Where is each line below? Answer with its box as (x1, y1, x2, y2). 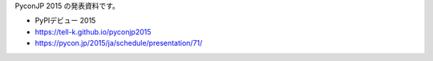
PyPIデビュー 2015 (34, 16, 96, 26)
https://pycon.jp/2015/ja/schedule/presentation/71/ (34, 39, 203, 48)
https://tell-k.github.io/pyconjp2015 (34, 26, 152, 36)
